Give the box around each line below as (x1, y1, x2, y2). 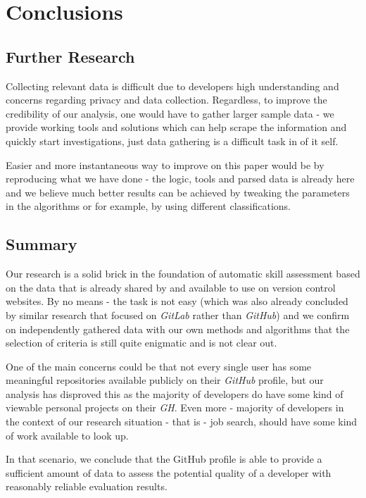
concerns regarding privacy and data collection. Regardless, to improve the (6, 92, 327, 107)
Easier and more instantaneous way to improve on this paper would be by (6, 157, 324, 172)
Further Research (6, 45, 135, 67)
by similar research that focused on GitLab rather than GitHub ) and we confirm (6, 307, 350, 322)
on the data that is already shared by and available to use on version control (6, 280, 336, 294)
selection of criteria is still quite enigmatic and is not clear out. (6, 335, 277, 350)
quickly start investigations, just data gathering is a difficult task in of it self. (6, 133, 339, 148)
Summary (6, 233, 77, 255)
